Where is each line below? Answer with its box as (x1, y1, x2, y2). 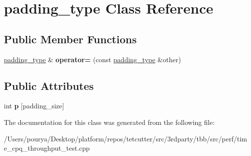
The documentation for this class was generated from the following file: (4, 117, 215, 127)
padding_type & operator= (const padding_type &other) (4, 54, 181, 64)
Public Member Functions (4, 31, 137, 46)
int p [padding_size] (4, 101, 64, 111)
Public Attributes (4, 78, 94, 93)
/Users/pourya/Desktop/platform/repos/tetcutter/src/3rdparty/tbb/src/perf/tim (4, 133, 247, 143)
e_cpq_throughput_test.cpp (4, 143, 90, 153)
